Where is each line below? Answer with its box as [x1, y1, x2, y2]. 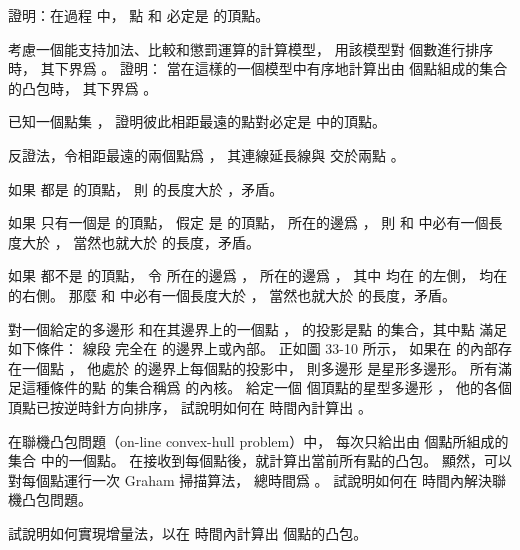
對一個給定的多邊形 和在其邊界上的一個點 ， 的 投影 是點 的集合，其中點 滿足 [8, 318, 508, 339]
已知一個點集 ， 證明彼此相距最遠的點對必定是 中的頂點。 [8, 111, 386, 132]
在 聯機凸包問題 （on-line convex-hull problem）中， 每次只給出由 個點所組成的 [8, 430, 509, 451]
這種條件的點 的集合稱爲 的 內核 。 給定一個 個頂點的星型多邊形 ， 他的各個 [21, 377, 512, 398]
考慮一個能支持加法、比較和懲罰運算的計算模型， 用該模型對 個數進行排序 [8, 38, 494, 59]
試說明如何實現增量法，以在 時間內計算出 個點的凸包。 [8, 522, 368, 543]
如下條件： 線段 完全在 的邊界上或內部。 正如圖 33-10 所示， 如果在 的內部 [8, 338, 498, 359]
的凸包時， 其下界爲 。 [8, 77, 158, 98]
